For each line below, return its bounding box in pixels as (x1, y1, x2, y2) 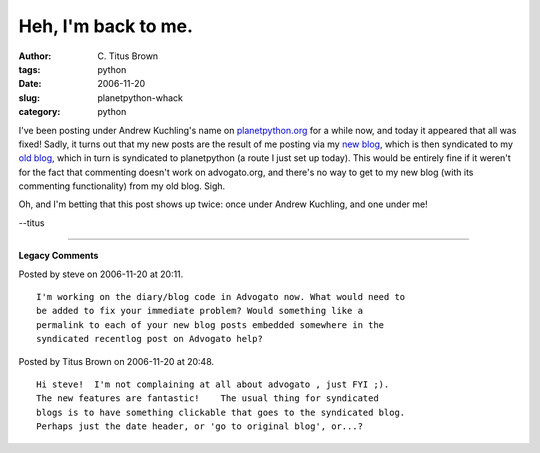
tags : (18, 63, 41, 75)
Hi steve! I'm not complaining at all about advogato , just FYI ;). (36, 378, 390, 390)
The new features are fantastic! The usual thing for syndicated (36, 393, 379, 404)
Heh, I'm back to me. (18, 15, 194, 37)
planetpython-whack (97, 91, 184, 104)
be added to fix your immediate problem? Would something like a (36, 305, 364, 317)
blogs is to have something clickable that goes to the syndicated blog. (36, 406, 406, 418)
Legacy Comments (18, 250, 99, 262)
